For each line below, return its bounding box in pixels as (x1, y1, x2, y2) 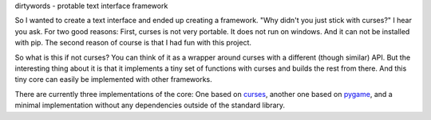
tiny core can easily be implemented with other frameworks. (14, 75, 212, 84)
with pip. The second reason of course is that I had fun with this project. (14, 38, 251, 48)
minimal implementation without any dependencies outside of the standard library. (14, 100, 286, 110)
